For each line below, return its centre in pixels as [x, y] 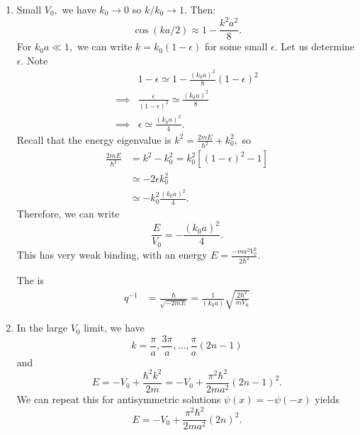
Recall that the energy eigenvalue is [94, 139]
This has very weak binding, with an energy [112, 255]
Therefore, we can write [68, 214]
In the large [42, 328]
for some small [236, 46]
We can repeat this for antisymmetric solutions [119, 399]
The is [30, 279]
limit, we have [114, 328]
